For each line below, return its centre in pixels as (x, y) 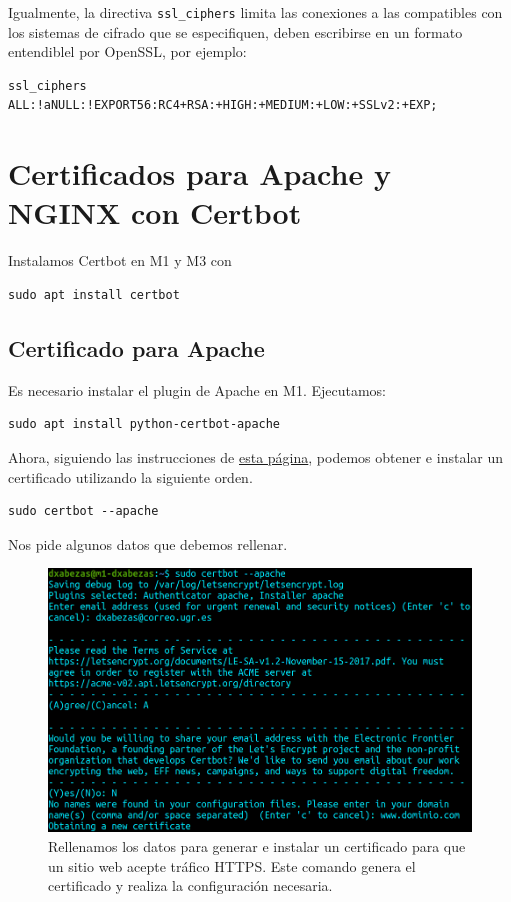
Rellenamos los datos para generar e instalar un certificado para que (257, 845)
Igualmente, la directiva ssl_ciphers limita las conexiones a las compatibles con (255, 12)
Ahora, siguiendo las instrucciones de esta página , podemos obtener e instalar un (255, 456)
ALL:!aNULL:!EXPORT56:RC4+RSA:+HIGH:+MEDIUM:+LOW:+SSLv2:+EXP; (223, 105)
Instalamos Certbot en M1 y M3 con (120, 260)
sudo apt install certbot (94, 294)
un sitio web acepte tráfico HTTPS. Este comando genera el (232, 865)
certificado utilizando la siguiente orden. (130, 476)
